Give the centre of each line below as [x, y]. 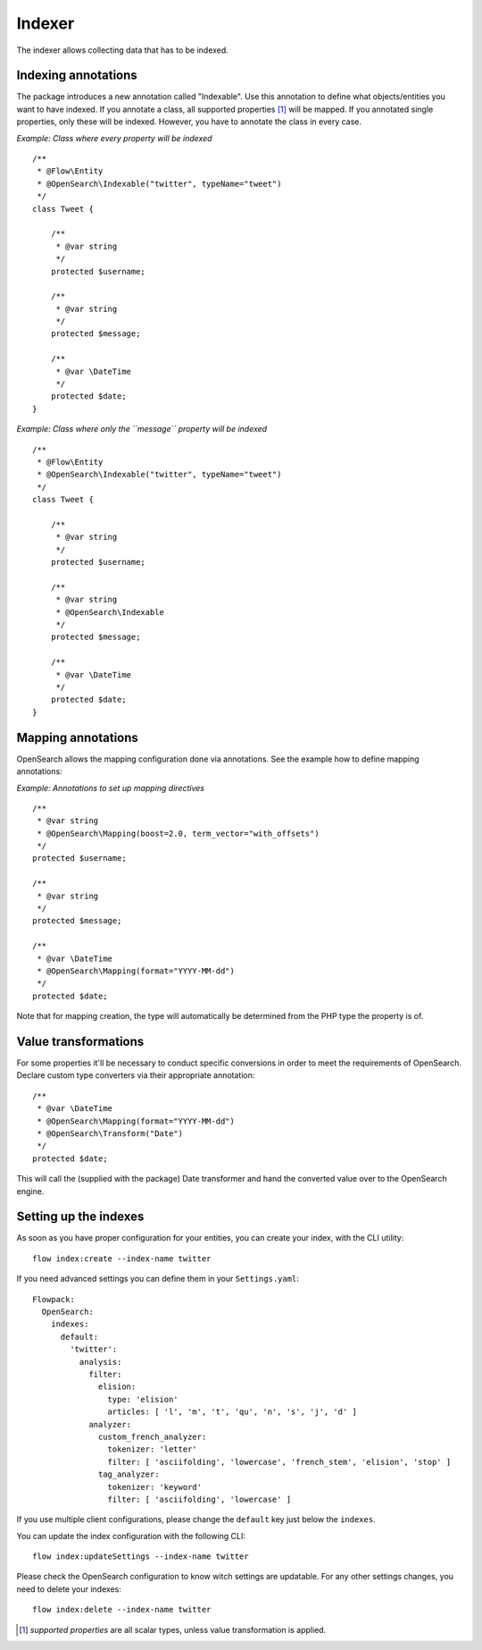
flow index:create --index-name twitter [122, 1259]
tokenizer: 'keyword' [155, 1487]
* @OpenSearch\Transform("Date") [110, 1134]
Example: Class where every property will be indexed [115, 138]
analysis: [100, 1362]
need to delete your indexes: [69, 1589]
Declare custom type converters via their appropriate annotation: [136, 1075]
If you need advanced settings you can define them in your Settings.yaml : [158, 1279]
